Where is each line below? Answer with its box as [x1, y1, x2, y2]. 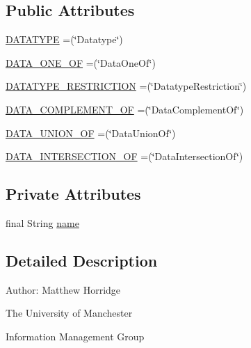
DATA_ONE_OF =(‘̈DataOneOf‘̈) [6, 55, 156, 70]
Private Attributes [6, 183, 141, 205]
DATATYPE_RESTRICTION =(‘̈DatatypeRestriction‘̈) [6, 79, 247, 93]
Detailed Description [6, 249, 158, 271]
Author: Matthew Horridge [6, 282, 121, 296]
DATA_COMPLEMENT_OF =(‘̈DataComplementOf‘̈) [6, 102, 244, 116]
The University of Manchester [6, 306, 133, 320]
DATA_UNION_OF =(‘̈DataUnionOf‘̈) [6, 125, 176, 140]
